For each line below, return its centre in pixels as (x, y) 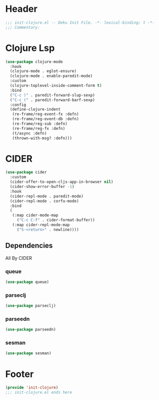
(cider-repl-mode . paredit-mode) (47, 196)
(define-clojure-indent (35, 109)
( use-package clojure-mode (34, 62)
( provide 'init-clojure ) (32, 388)
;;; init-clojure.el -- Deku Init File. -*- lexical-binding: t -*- (80, 23)
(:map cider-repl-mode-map (41, 225)
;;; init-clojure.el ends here (39, 393)
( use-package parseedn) (31, 330)
